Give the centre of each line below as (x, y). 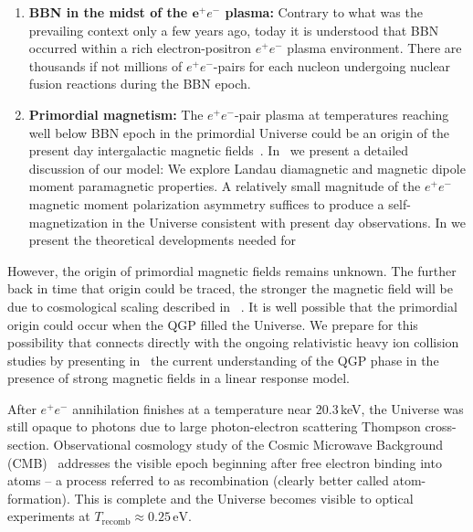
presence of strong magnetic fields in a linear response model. (179, 378)
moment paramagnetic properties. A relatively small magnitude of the (225, 186)
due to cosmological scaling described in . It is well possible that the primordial (232, 306)
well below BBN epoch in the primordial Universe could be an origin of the (239, 132)
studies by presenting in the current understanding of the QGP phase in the (223, 360)
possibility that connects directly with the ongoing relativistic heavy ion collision (233, 342)
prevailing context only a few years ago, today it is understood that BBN (234, 30)
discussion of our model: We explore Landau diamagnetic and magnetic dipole (247, 168)
